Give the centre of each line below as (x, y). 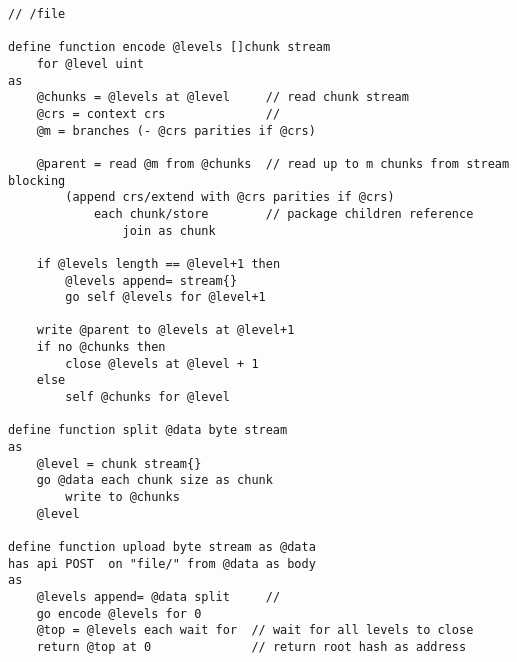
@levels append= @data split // (158, 596)
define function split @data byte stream (148, 430)
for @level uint (90, 63)
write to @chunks (122, 497)
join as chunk (169, 230)
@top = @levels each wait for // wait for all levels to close (255, 630)
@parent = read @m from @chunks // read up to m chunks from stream (273, 163)
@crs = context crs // (158, 113)
